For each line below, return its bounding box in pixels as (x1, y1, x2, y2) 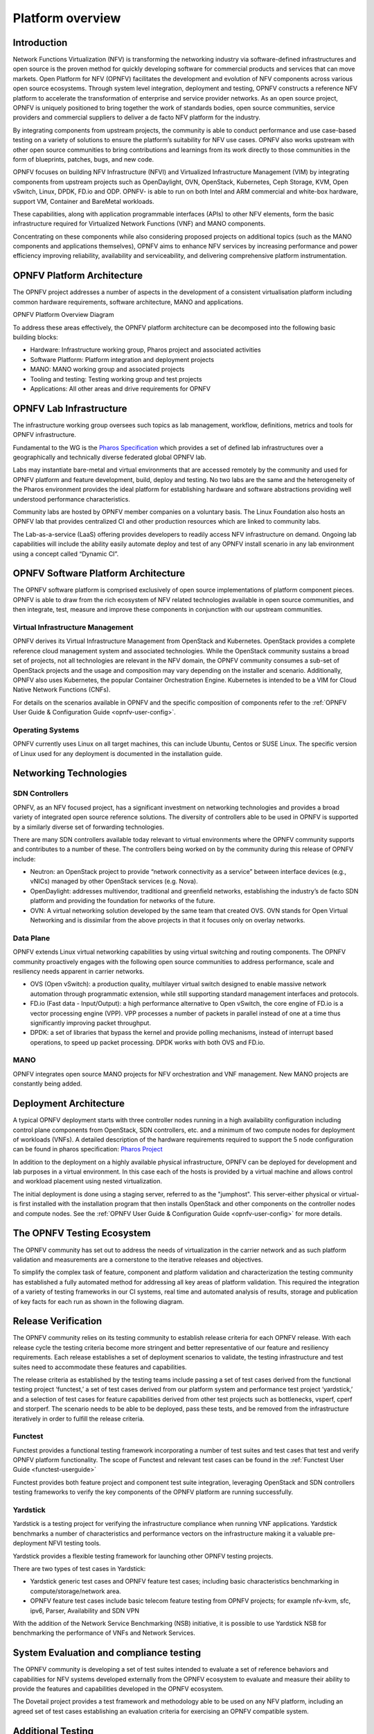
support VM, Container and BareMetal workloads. (12, 197, 154, 205)
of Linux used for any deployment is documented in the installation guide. (12, 749, 223, 757)
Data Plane (12, 933, 51, 943)
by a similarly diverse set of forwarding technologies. (12, 823, 164, 831)
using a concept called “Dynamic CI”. (12, 549, 119, 558)
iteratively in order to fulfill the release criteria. (12, 1414, 145, 1423)
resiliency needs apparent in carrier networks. (12, 967, 145, 975)
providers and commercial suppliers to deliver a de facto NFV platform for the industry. (12, 113, 261, 121)
